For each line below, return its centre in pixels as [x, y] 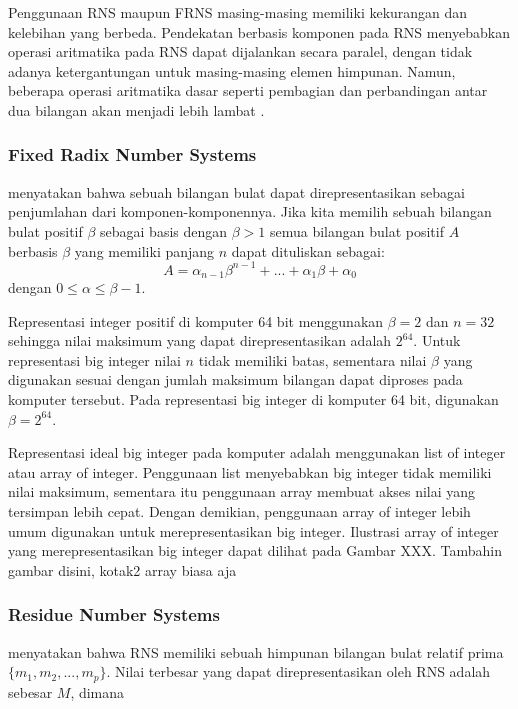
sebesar [30, 691]
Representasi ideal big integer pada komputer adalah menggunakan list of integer [257, 452]
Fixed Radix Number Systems [132, 154]
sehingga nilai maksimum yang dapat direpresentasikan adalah [200, 340]
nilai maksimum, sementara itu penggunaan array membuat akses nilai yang [242, 491]
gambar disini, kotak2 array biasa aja [122, 569]
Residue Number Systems [114, 614]
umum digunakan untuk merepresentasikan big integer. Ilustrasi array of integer [253, 530]
